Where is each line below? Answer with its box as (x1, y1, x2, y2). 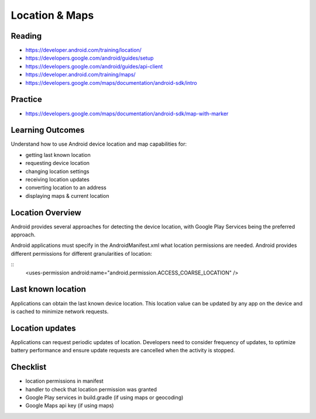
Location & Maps (11, 9, 94, 22)
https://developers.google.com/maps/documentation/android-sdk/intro (25, 79, 197, 86)
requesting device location (25, 160, 90, 167)
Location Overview (11, 208, 81, 218)
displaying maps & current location (25, 192, 109, 199)
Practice (11, 94, 42, 105)
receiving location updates (25, 176, 90, 183)
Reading (11, 31, 42, 41)
